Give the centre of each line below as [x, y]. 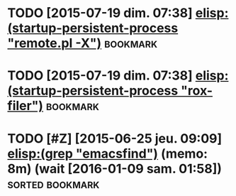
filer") [26, 106]
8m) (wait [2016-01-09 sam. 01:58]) [114, 169]
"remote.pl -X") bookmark [83, 43]
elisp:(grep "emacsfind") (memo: [107, 153]
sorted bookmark [54, 184]
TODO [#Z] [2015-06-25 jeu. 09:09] [115, 138]
